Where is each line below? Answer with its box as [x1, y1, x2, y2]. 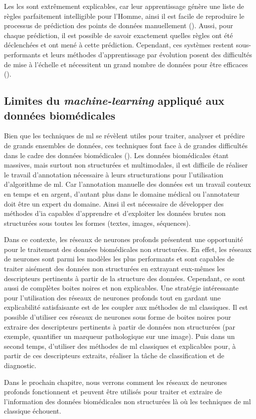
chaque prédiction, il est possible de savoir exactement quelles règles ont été [4, 30, 233, 40]
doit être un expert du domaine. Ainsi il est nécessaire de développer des [4, 198, 224, 209]
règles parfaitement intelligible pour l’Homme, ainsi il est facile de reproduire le [4, 10, 245, 21]
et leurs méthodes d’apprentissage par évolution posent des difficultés [43, 49, 253, 59]
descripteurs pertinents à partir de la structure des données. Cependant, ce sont [4, 273, 246, 283]
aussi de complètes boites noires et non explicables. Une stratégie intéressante [4, 283, 239, 293]
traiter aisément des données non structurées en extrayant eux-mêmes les [4, 263, 225, 274]
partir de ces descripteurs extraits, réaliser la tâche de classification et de [4, 350, 224, 361]
